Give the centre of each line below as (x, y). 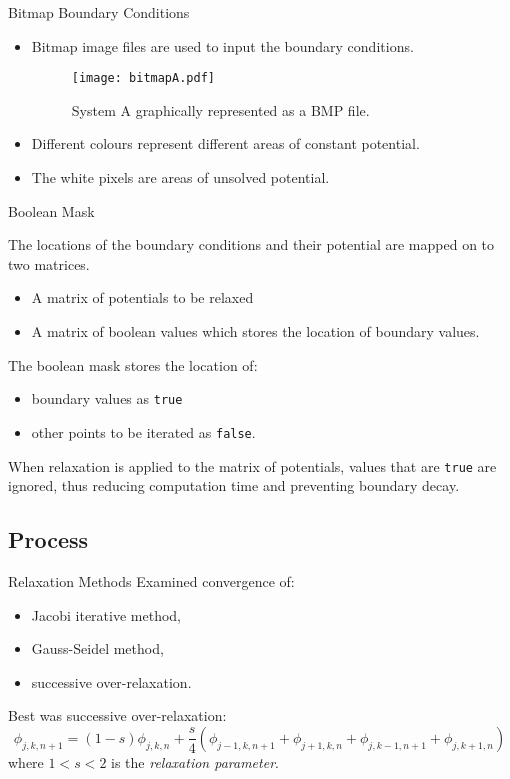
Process (48, 539)
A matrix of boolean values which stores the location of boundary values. (255, 331)
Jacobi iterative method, (106, 614)
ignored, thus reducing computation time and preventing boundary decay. (234, 485)
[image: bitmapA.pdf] (143, 78)
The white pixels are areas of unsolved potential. (180, 177)
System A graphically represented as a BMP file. (220, 109)
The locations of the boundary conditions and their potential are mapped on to (251, 244)
